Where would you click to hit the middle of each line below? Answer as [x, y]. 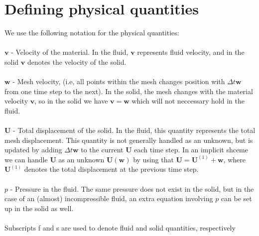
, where [234, 159]
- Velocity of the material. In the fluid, [70, 52]
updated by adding [33, 150]
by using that [153, 159]
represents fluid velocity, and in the [191, 52]
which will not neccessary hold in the [188, 101]
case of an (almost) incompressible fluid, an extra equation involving [109, 198]
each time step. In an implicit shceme [191, 150]
